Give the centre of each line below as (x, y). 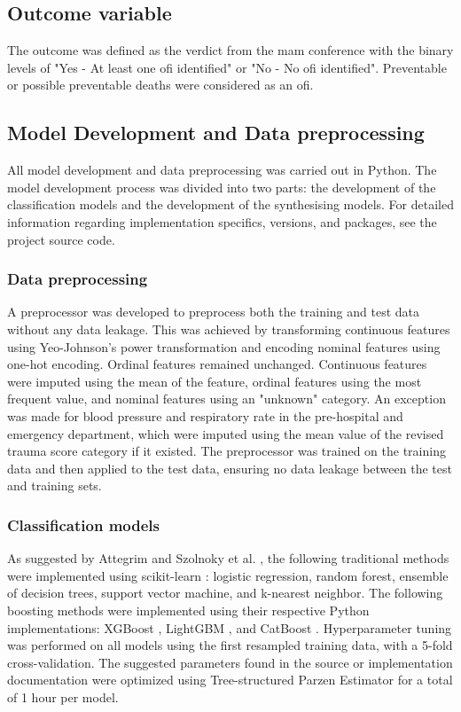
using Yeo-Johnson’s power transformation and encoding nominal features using (224, 346)
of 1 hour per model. (63, 696)
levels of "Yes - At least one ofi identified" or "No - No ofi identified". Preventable (227, 67)
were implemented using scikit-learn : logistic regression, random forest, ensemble (228, 575)
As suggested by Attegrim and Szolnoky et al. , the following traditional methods (228, 558)
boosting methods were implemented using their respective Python (188, 610)
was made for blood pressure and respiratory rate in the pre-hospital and (205, 415)
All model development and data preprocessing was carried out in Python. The (222, 170)
